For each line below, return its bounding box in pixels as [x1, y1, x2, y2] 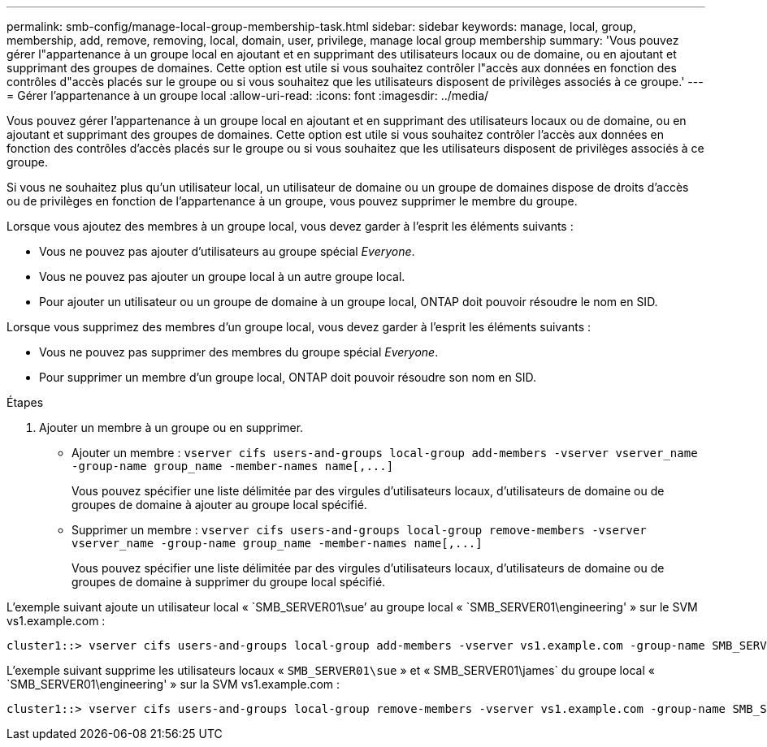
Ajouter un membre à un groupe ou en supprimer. [39, 421, 304, 434]
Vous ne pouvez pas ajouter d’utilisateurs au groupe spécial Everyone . [39, 244, 415, 258]
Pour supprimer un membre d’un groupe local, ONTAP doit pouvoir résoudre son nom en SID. [39, 370, 536, 384]
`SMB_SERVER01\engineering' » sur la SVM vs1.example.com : [6, 677, 340, 691]
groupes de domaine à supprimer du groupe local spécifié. [71, 575, 386, 589]
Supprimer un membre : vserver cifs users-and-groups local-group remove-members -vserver [71, 523, 647, 537]
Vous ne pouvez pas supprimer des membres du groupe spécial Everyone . [39, 345, 439, 359]
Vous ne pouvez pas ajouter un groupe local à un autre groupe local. [39, 270, 405, 283]
